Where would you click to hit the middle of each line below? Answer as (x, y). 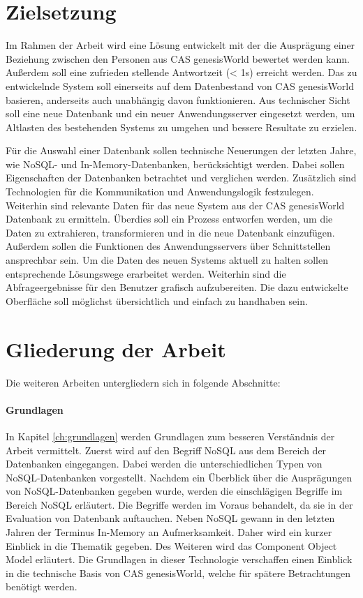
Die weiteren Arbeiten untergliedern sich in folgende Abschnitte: (143, 382)
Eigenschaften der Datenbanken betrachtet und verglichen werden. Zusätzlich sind (181, 178)
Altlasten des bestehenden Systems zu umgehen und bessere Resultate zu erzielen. (181, 127)
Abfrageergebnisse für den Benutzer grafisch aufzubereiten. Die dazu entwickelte (177, 287)
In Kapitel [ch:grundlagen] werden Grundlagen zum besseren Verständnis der (170, 436)
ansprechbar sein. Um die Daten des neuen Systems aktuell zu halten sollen (167, 260)
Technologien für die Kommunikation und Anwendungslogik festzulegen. (160, 192)
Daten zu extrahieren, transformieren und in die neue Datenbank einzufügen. (170, 232)
